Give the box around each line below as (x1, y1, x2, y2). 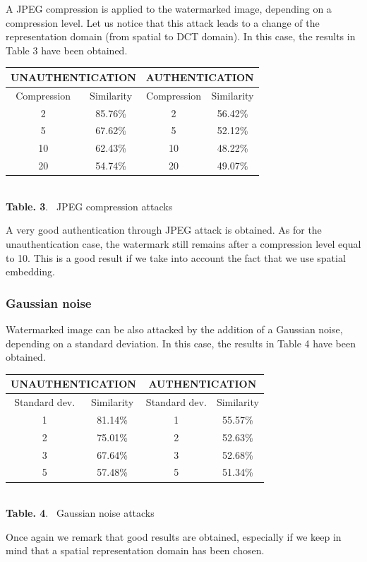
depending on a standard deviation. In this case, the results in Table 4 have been (6, 335, 356, 350)
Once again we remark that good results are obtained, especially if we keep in (6, 529, 342, 544)
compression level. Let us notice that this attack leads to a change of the (6, 15, 320, 30)
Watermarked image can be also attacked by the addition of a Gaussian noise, (6, 321, 343, 336)
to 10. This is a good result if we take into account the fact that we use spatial (6, 250, 346, 265)
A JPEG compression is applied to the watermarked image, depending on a (6, 1, 332, 16)
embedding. (6, 264, 56, 279)
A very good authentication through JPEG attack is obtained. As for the (6, 222, 322, 237)
